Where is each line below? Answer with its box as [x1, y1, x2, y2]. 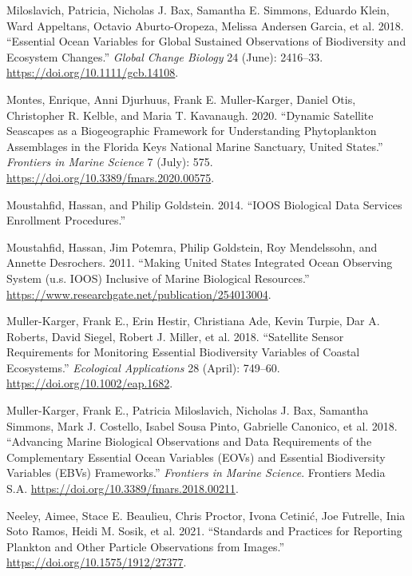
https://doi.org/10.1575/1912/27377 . [6, 554, 187, 570]
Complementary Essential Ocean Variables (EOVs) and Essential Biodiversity [6, 448, 386, 465]
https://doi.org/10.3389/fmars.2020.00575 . [6, 169, 215, 185]
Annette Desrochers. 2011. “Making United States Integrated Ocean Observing [6, 254, 393, 271]
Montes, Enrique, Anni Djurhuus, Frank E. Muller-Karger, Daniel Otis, [6, 90, 356, 107]
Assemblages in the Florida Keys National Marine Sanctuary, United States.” [6, 137, 383, 154]
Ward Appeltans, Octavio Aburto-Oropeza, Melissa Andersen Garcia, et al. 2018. [6, 17, 404, 34]
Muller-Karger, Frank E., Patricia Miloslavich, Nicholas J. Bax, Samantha [6, 402, 369, 419]
